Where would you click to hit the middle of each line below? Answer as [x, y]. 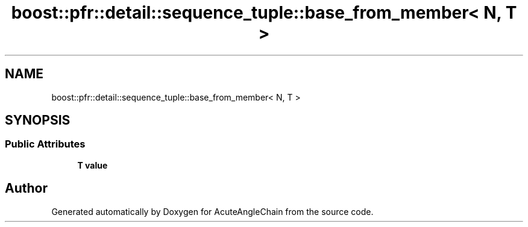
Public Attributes [45, 144]
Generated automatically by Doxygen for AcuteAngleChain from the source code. [212, 211]
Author [26, 188]
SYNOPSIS [38, 120]
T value [93, 165]
